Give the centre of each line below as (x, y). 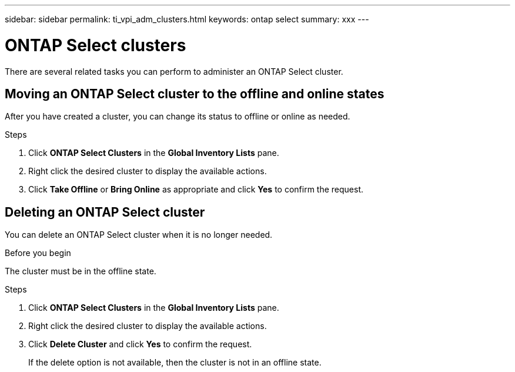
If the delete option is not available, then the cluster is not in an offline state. (175, 363)
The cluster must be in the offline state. (81, 271)
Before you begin (38, 253)
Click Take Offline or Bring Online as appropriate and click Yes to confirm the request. (196, 190)
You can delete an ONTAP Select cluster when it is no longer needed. (139, 235)
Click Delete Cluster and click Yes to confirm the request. (140, 344)
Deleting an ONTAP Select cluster (105, 212)
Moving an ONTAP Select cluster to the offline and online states (195, 94)
